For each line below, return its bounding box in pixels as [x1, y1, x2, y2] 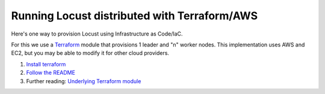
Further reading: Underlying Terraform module [26, 77, 141, 84]
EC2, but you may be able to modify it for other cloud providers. [11, 49, 170, 57]
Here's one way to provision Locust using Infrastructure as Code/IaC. [11, 30, 183, 37]
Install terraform [26, 60, 66, 67]
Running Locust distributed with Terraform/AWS [11, 9, 258, 22]
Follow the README [26, 69, 75, 77]
